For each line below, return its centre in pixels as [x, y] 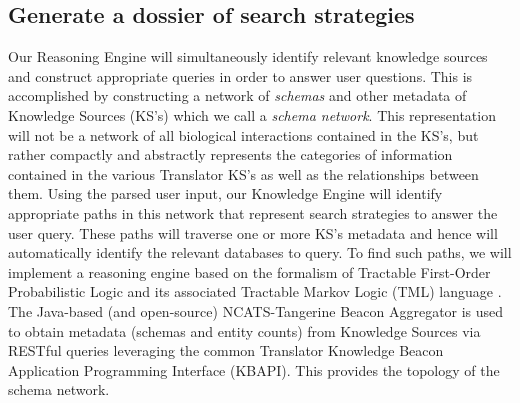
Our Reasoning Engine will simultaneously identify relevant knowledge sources [248, 56]
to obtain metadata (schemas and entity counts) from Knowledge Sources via [244, 330]
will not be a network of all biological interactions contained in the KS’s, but [243, 134]
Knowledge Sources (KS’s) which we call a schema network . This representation [252, 114]
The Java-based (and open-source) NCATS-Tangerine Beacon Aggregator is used [256, 310]
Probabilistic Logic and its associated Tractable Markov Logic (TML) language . [255, 291]
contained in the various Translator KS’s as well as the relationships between [243, 173]
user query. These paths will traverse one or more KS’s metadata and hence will [253, 232]
